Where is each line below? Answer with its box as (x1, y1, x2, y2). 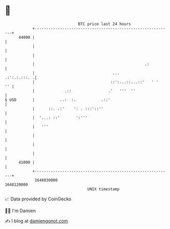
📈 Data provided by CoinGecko (5, 196, 72, 202)
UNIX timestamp (87, 186, 120, 192)
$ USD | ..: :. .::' (5, 97, 111, 103)
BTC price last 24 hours (78, 21, 131, 27)
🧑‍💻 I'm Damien (5, 208, 36, 214)
